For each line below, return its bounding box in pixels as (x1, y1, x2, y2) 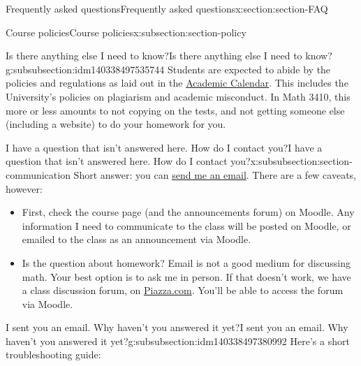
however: (6, 181, 43, 196)
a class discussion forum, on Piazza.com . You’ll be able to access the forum (22, 283, 344, 298)
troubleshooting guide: (6, 347, 101, 362)
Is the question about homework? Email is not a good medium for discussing (22, 255, 351, 270)
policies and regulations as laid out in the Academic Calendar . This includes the (6, 75, 348, 90)
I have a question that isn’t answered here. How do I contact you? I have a (6, 140, 323, 154)
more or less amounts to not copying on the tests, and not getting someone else (6, 103, 345, 117)
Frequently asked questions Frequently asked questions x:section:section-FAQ (6, 1, 328, 15)
